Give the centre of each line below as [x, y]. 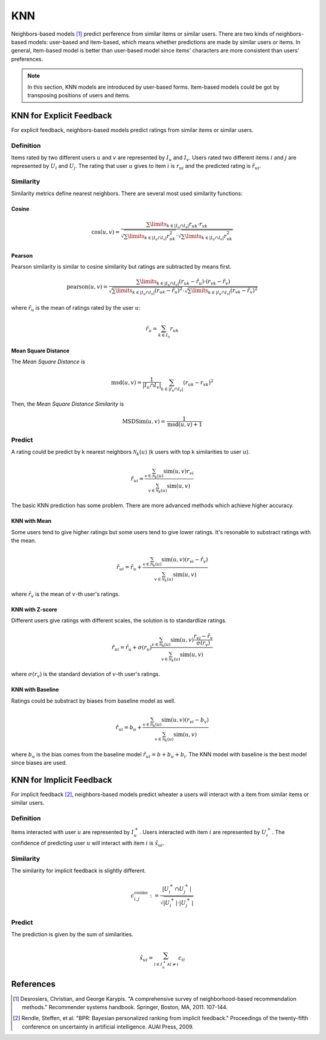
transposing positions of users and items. [79, 95]
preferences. [27, 59]
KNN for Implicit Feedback [62, 780]
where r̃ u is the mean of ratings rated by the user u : [76, 308]
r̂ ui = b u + [129, 728]
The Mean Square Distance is [48, 362]
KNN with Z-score [34, 609]
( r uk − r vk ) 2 [198, 383]
